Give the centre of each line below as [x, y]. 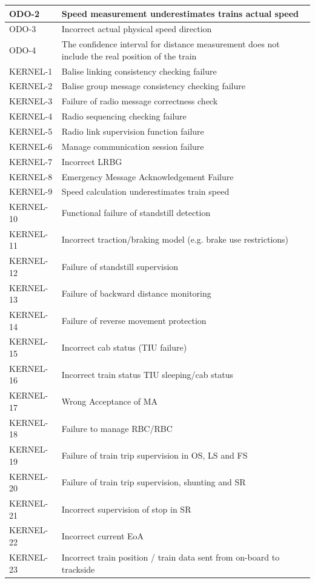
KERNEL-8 [31, 176]
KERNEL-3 [31, 101]
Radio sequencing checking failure [124, 116]
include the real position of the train [129, 56]
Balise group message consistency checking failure [153, 86]
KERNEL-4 [31, 116]
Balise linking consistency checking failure [139, 71]
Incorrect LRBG [92, 161]
